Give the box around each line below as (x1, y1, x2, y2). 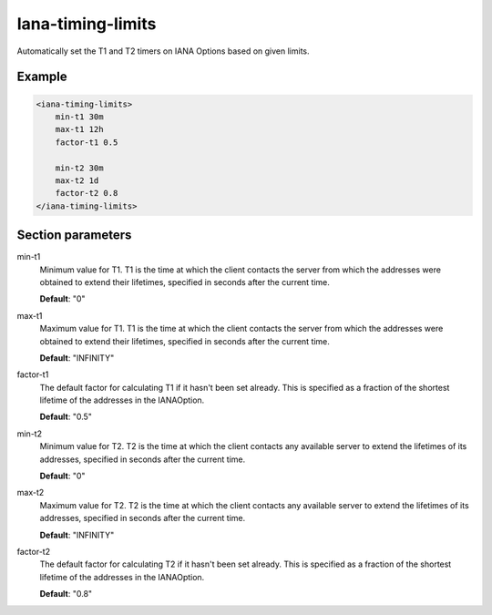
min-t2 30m (55, 162, 104, 173)
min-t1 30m (55, 111, 104, 122)
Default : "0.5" (39, 411, 93, 423)
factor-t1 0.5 (55, 137, 118, 148)
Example (16, 69, 67, 85)
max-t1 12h (55, 124, 104, 135)
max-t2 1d (55, 175, 99, 186)
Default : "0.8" (39, 589, 93, 600)
